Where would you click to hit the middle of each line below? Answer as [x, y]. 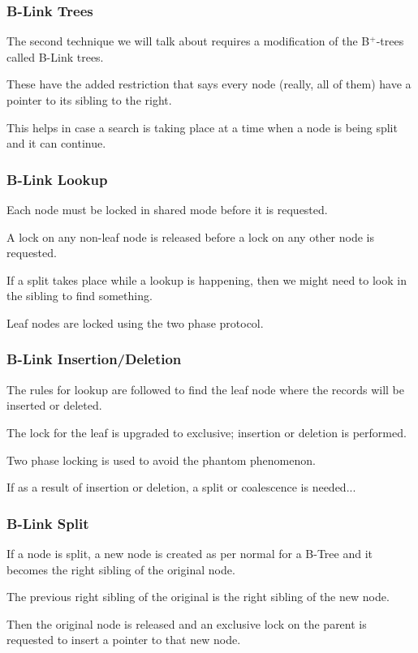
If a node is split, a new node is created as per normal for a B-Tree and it [190, 553]
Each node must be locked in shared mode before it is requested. [167, 209]
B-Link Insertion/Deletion [94, 359]
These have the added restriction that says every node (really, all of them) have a [209, 84]
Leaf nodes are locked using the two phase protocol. [135, 322]
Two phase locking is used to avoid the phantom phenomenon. [161, 460]
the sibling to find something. [80, 296]
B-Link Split [48, 523]
